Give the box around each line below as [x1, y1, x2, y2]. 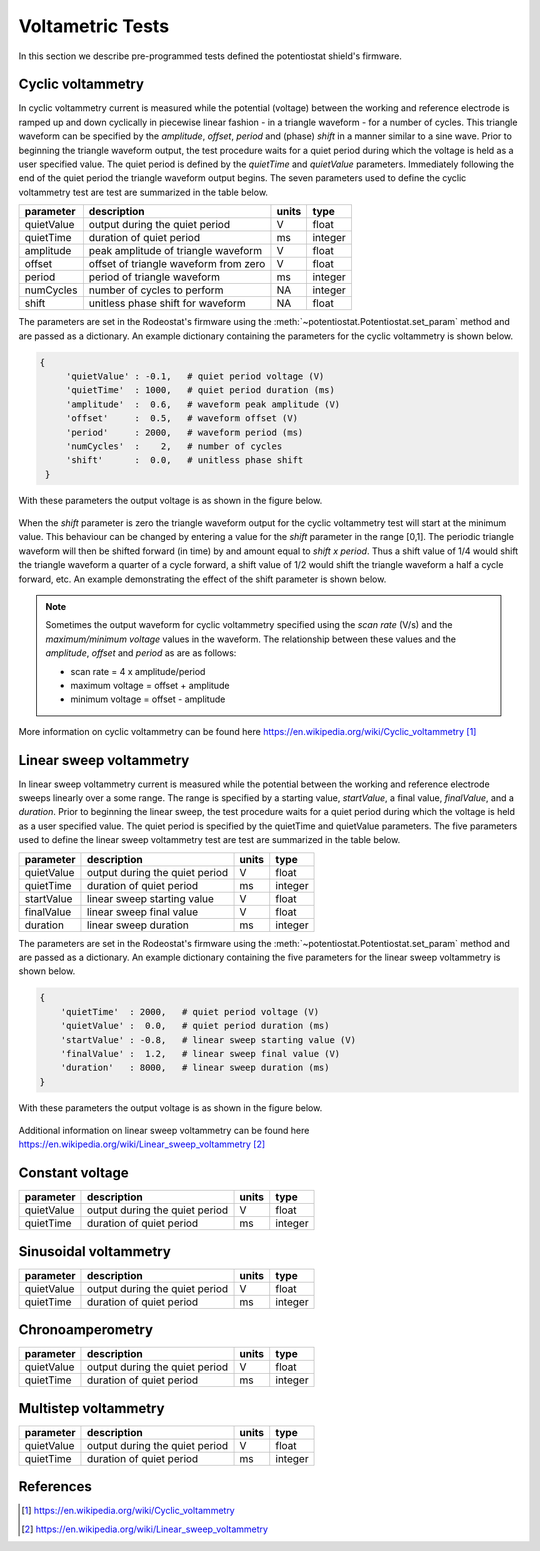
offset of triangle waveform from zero [88, 257, 266, 271]
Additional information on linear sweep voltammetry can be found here [18, 1125, 310, 1137]
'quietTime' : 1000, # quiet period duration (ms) [65, 385, 335, 396]
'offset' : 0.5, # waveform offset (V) [65, 413, 299, 424]
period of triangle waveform [88, 270, 220, 284]
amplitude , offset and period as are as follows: [45, 647, 237, 659]
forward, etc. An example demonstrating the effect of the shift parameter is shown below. [18, 573, 387, 585]
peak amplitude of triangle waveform [88, 244, 263, 258]
